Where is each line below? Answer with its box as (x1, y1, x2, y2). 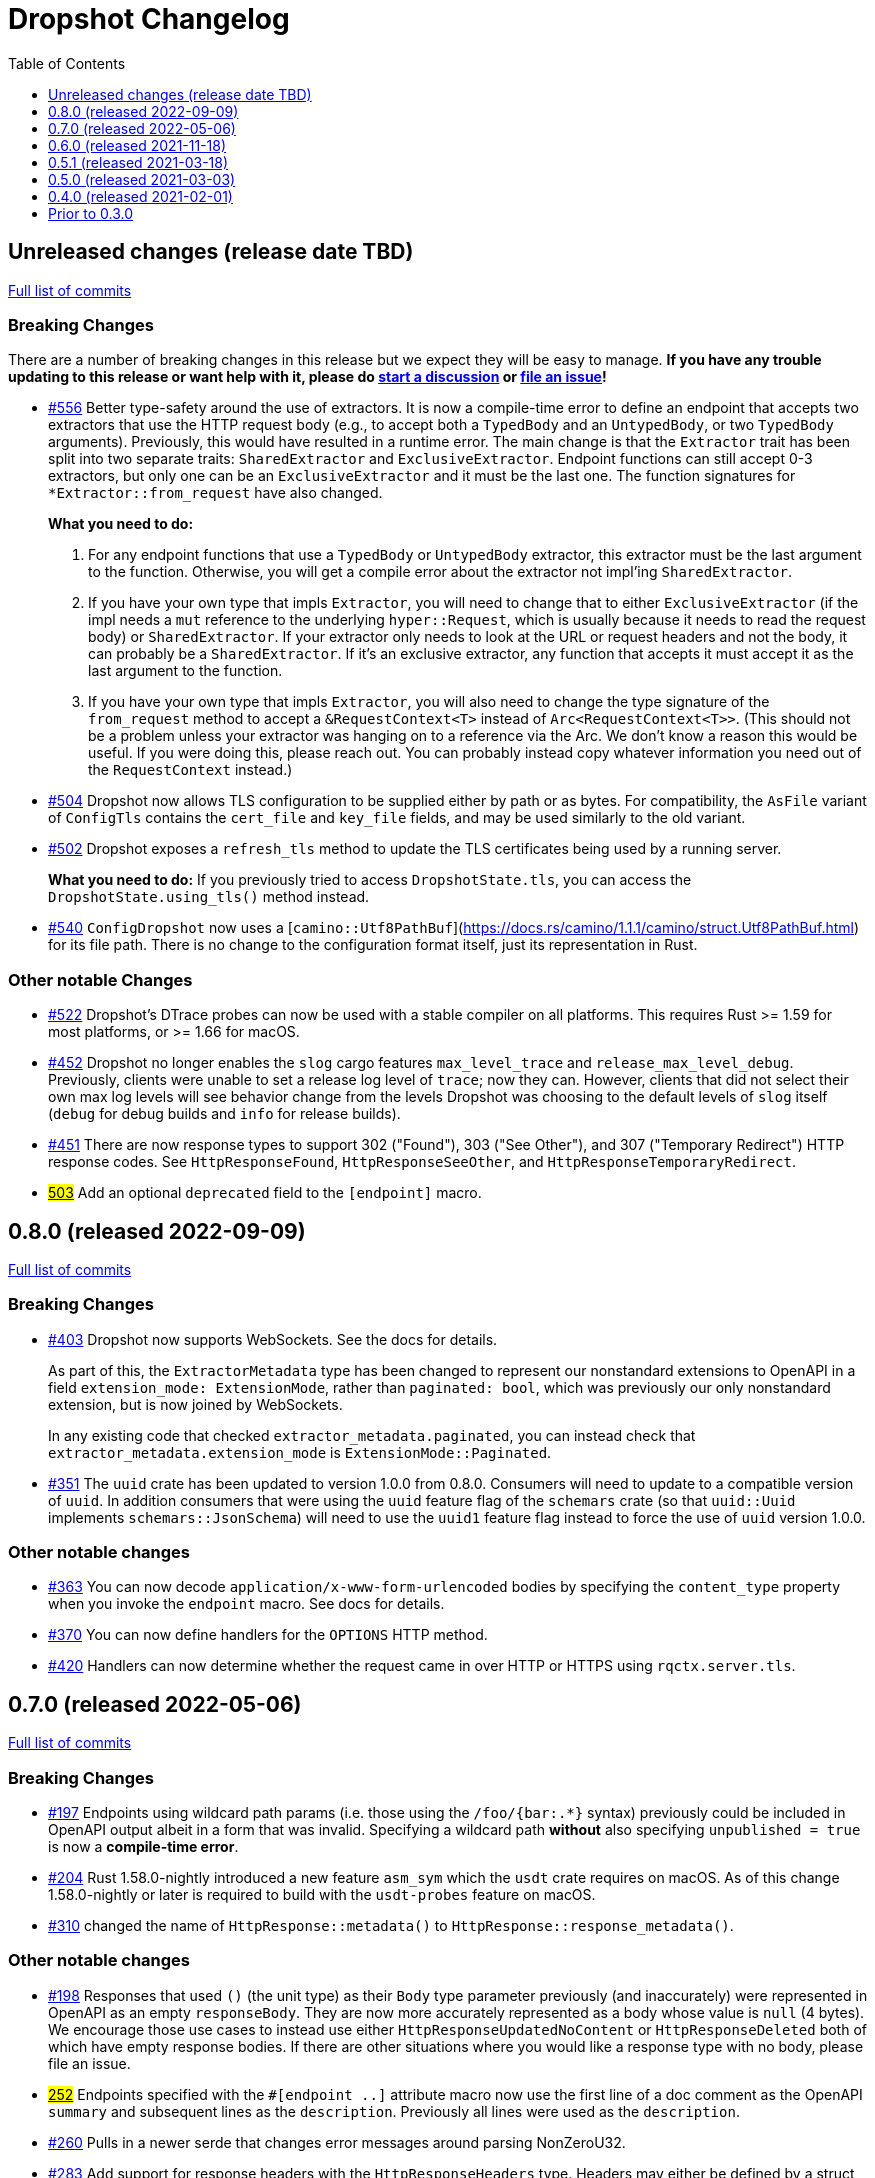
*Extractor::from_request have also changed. (48, 484, 383, 502)
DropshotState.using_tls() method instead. (48, 888, 370, 906)
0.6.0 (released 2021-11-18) (48, 136, 227, 154)
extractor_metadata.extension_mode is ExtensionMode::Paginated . (48, 1443, 552, 1461)
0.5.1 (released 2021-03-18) (48, 153, 229, 171)
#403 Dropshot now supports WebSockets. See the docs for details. (48, 1330, 498, 1348)
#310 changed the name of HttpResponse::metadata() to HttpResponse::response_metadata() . (48, 1917, 734, 1935)
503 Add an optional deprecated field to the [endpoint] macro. (48, 1184, 482, 1202)
